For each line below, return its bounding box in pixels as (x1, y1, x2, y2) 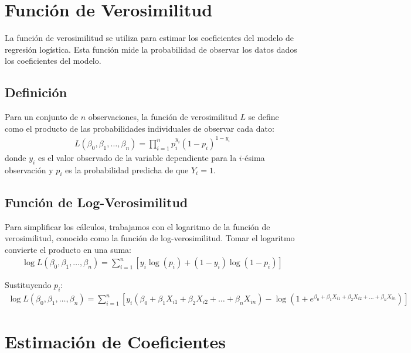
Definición (5, 83, 67, 101)
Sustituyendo (5, 279, 52, 291)
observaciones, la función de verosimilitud (88, 111, 237, 123)
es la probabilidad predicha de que (65, 163, 189, 176)
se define (248, 111, 279, 123)
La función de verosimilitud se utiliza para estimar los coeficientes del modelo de (5, 32, 294, 44)
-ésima (242, 151, 265, 163)
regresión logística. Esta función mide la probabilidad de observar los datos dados (5, 43, 297, 55)
